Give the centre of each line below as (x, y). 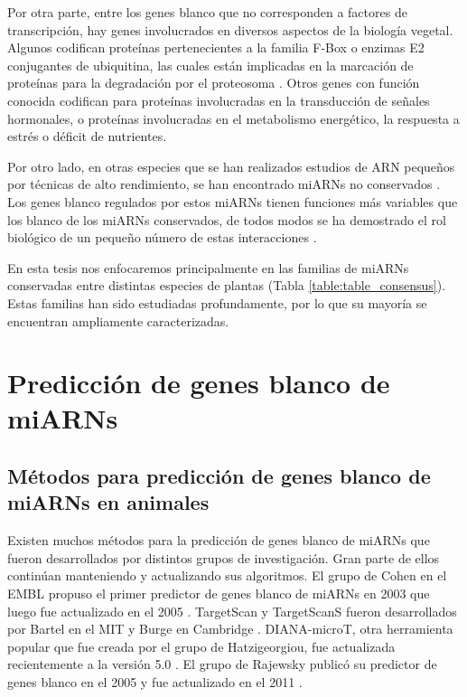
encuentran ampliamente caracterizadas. (118, 320)
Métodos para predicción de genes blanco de (219, 476)
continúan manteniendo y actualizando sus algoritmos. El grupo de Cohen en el (227, 575)
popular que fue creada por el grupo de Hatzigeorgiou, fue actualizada (201, 646)
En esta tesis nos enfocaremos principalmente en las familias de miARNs (208, 267)
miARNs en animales (108, 502)
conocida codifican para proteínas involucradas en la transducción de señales (219, 100)
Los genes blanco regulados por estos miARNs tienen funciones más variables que (233, 201)
